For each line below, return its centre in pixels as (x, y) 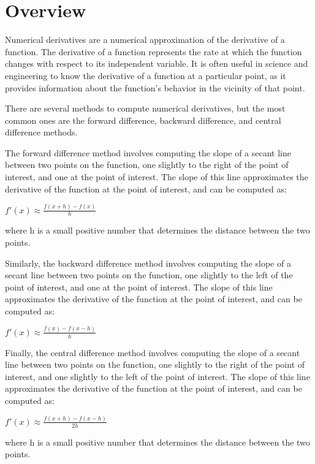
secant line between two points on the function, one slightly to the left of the (149, 275)
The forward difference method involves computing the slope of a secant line (148, 152)
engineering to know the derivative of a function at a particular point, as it (146, 75)
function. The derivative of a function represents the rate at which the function (154, 51)
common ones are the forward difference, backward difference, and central (143, 120)
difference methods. (41, 132)
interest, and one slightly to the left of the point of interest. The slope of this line (157, 376)
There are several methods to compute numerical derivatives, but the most (145, 108)
